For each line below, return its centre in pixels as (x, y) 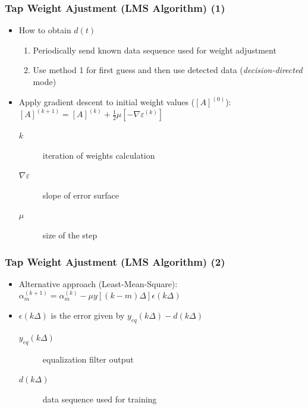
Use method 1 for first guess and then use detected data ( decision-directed (168, 70)
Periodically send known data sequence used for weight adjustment (155, 50)
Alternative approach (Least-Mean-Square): (98, 283)
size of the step (70, 235)
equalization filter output (88, 359)
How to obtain (45, 30)
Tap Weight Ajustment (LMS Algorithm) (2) (115, 261)
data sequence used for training (100, 399)
